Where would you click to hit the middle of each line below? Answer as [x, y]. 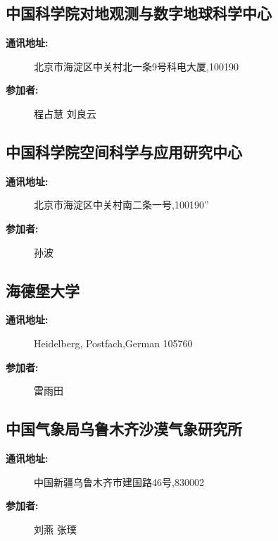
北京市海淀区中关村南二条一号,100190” [121, 205]
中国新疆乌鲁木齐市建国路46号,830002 [119, 481]
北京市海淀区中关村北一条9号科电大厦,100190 [136, 66]
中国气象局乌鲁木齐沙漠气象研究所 [124, 429]
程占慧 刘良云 [65, 113]
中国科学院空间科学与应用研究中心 [124, 151]
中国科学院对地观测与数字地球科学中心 [139, 13]
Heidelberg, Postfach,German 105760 [113, 343]
